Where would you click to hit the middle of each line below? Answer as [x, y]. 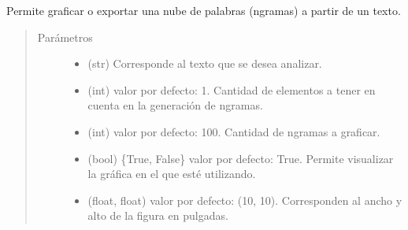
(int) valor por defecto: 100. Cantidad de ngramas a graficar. [234, 131]
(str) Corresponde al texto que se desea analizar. [205, 63]
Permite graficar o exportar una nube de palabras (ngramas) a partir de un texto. [204, 10]
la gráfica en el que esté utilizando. [172, 174]
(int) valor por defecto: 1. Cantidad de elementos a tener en [232, 89]
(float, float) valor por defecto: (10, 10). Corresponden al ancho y [245, 200]
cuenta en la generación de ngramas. [175, 105]
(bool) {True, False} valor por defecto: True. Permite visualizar [241, 158]
